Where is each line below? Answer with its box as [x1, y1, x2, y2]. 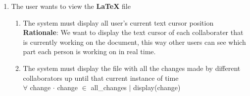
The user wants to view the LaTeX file [11, 1, 131, 11]
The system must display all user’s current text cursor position [23, 17, 214, 28]
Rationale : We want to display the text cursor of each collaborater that [23, 27, 244, 37]
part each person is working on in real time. [23, 46, 156, 57]
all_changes [91, 82, 127, 93]
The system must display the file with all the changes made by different [23, 63, 241, 73]
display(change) [133, 82, 181, 93]
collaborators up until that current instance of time [23, 72, 179, 83]
